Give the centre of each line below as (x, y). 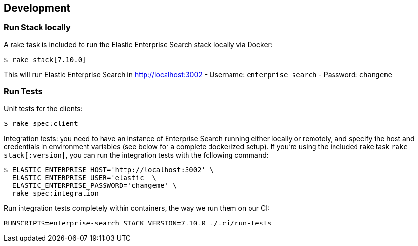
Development (37, 8)
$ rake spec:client (41, 123)
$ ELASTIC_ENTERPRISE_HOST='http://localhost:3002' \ (109, 170)
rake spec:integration (55, 193)
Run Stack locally (37, 28)
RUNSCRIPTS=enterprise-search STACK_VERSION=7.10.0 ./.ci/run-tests (138, 223)
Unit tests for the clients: (43, 108)
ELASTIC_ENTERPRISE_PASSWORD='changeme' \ (94, 185)
